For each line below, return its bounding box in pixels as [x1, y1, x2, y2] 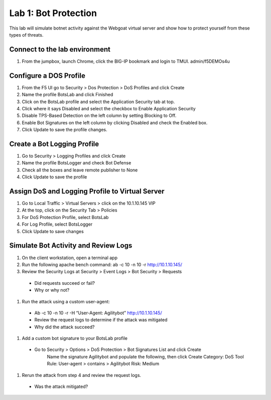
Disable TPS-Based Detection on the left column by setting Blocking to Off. [22, 113, 177, 119]
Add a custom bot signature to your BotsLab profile [22, 335, 128, 341]
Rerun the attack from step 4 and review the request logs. [22, 372, 142, 378]
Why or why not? [34, 287, 70, 293]
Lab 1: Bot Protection [9, 8, 97, 19]
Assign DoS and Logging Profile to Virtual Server [9, 187, 165, 195]
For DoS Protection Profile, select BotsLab [22, 214, 109, 220]
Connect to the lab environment [9, 45, 110, 54]
